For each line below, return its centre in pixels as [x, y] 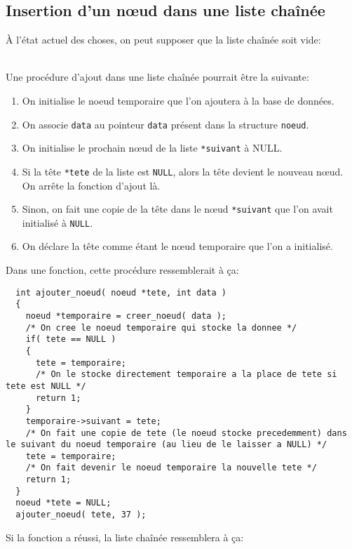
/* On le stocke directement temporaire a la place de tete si [186, 375]
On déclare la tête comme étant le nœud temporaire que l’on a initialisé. [177, 246]
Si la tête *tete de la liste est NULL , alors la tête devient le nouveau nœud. [183, 171]
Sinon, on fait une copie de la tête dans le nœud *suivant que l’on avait [177, 209]
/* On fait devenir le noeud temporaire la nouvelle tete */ [171, 468]
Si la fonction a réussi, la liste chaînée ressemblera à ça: [125, 537]
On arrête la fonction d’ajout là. [91, 185]
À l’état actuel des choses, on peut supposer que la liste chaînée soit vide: [163, 40]
